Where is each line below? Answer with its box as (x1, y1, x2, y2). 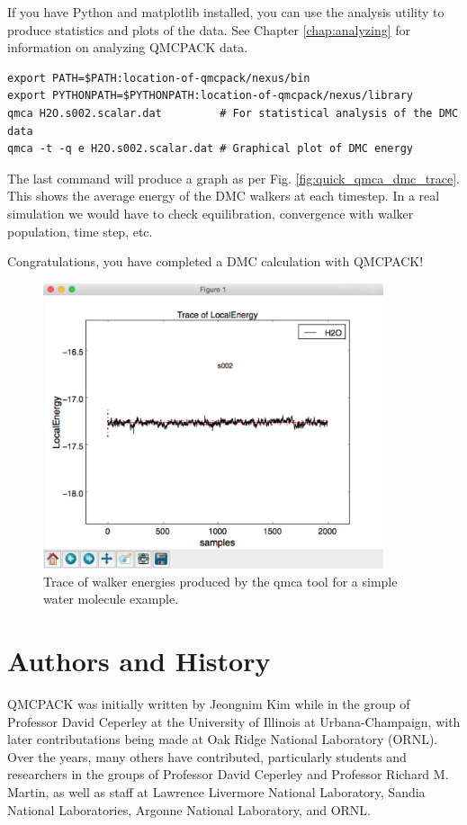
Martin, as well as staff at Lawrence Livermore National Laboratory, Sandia (7, 783, 426, 801)
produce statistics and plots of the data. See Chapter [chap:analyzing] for (7, 20, 411, 39)
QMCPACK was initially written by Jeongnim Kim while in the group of (7, 695, 410, 713)
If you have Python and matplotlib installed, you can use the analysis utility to (7, 3, 445, 21)
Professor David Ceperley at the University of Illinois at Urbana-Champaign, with (7, 712, 461, 731)
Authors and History (7, 642, 271, 679)
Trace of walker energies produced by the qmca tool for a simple (43, 571, 398, 590)
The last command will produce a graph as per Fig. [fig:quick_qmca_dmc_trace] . (7, 168, 460, 187)
